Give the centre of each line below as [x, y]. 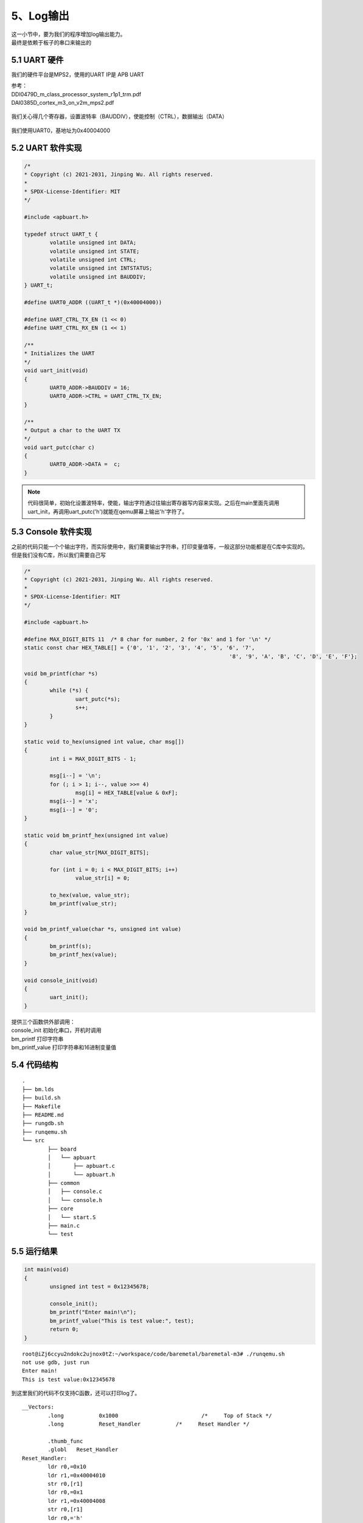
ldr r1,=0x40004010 [77, 1475]
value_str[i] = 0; [102, 878]
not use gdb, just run [56, 1362]
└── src [33, 1140]
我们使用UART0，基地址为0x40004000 [61, 130]
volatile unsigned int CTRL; [93, 260]
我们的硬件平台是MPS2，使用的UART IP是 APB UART [78, 74]
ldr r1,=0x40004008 [77, 1501]
